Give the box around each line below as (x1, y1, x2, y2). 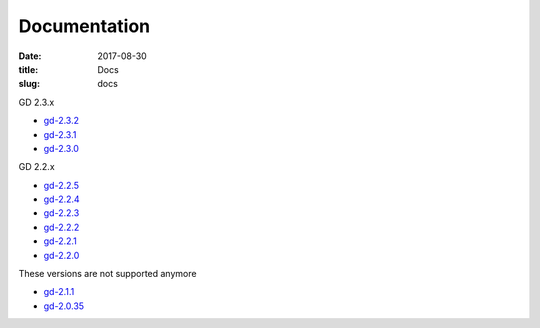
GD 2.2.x (18, 161, 55, 173)
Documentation (18, 15, 151, 37)
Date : (18, 50, 42, 62)
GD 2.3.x (18, 96, 55, 108)
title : (18, 63, 39, 75)
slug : (18, 78, 40, 90)
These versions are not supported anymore (18, 268, 197, 280)
